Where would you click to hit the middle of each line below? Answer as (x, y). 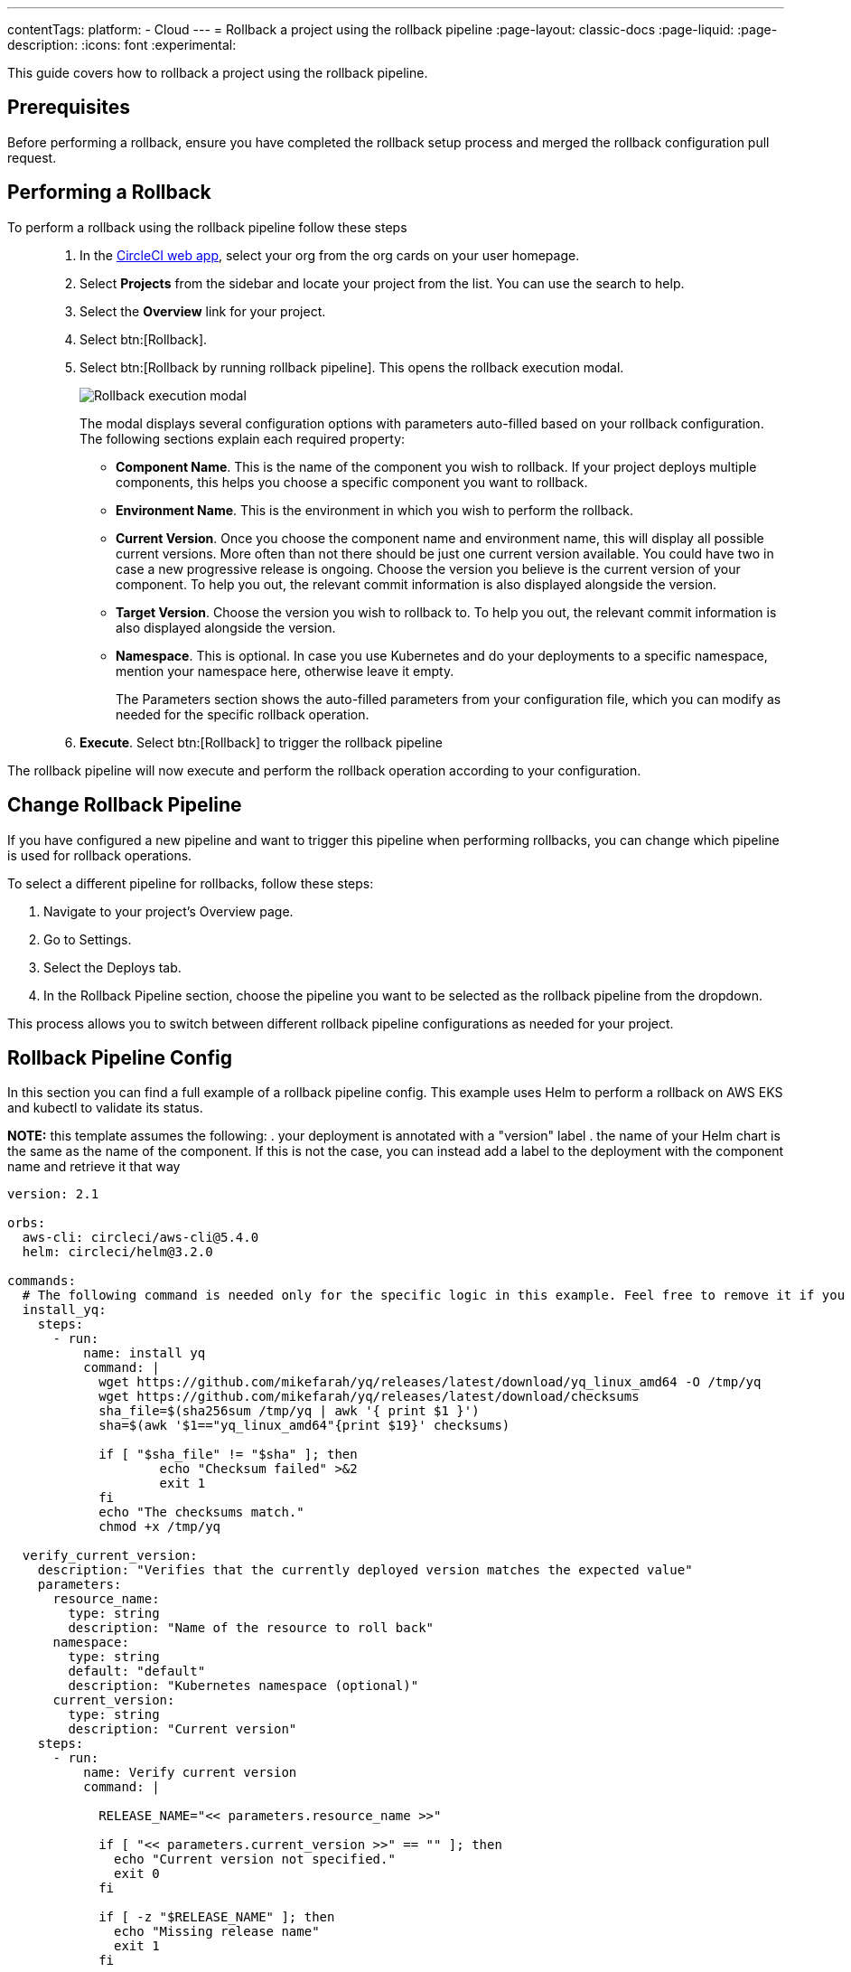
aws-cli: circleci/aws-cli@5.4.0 (140, 1238)
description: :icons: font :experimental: (122, 45)
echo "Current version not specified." (255, 1859)
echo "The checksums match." (201, 1512)
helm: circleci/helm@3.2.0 (117, 1252)
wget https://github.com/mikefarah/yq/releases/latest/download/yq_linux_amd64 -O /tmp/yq (430, 1382)
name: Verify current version (190, 1773)
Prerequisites (69, 108)
